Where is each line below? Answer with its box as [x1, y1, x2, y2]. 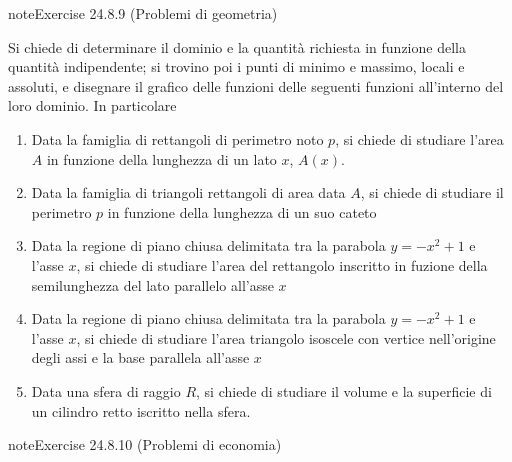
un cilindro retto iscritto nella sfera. [31, 400, 251, 421]
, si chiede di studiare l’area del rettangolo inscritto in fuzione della [76, 254, 488, 275]
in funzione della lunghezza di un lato [46, 148, 277, 169]
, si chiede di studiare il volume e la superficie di [196, 380, 492, 401]
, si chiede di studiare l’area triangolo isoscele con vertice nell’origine [76, 327, 496, 348]
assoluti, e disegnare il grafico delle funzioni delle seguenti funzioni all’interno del [8, 75, 504, 96]
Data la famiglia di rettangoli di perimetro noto [31, 128, 324, 149]
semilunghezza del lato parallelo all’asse [31, 274, 274, 295]
